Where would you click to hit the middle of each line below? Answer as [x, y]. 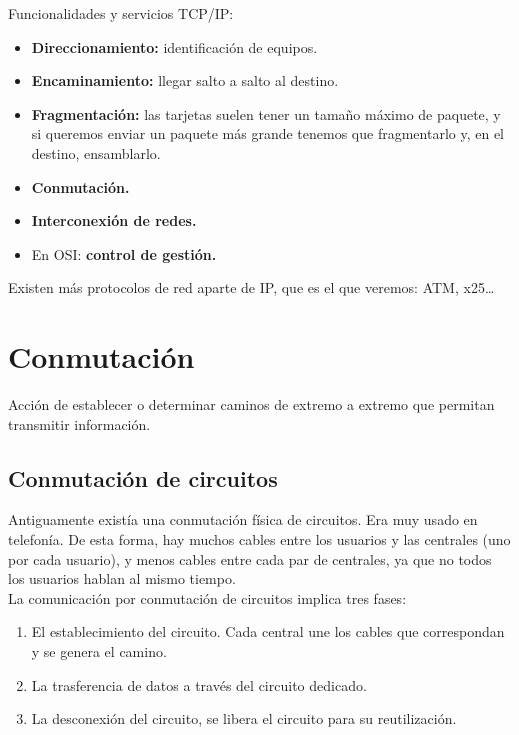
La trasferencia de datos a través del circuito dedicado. [199, 684]
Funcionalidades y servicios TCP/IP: [121, 13]
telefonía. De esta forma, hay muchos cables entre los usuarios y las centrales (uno [259, 539]
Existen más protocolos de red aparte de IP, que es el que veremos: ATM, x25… [251, 287]
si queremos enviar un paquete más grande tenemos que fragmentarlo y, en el [267, 133]
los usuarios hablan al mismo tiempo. [122, 578]
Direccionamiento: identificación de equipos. [174, 46]
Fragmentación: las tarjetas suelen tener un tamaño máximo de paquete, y [266, 113]
